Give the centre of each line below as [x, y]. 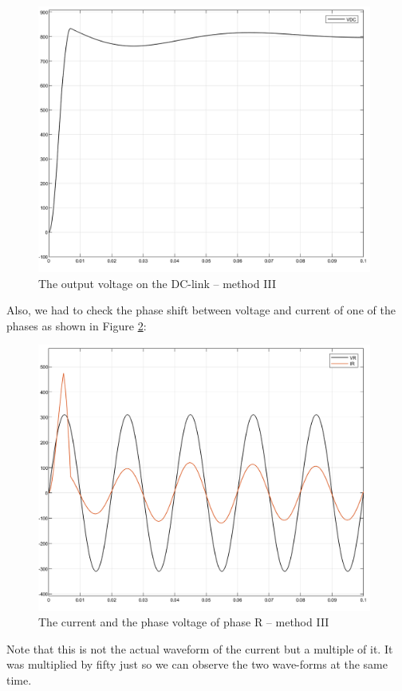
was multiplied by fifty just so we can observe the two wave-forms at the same [197, 664]
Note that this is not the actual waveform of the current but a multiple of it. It [200, 648]
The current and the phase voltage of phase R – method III [184, 622]
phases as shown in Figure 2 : [77, 325]
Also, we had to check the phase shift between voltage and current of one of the [201, 310]
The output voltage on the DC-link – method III [158, 283]
